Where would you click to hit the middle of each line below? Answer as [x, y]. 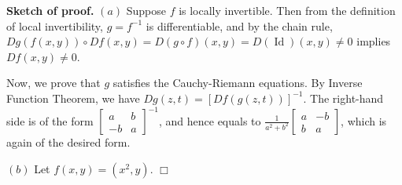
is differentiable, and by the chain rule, [239, 25]
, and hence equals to [210, 120]
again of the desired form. [68, 142]
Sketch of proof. [50, 10]
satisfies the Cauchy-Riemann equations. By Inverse [238, 83]
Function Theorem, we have [73, 98]
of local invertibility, [55, 25]
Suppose [146, 10]
